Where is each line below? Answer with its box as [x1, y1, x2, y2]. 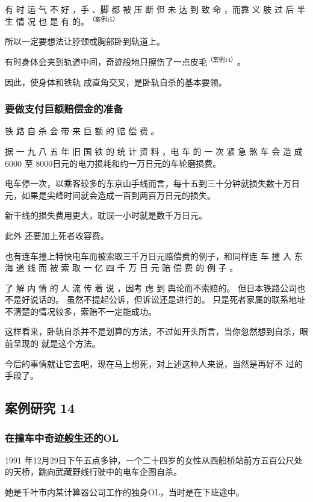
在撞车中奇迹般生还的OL [5, 430, 119, 445]
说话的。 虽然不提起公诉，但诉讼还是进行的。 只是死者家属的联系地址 [29, 293, 306, 306]
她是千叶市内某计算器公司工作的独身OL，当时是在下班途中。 [5, 486, 244, 498]
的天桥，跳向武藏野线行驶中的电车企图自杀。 [5, 465, 182, 478]
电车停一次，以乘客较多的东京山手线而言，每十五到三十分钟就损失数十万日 [5, 177, 300, 190]
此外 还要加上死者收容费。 [5, 229, 109, 241]
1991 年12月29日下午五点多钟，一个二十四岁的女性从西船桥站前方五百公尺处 [5, 453, 303, 466]
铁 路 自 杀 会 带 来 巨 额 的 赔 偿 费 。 [5, 125, 160, 137]
